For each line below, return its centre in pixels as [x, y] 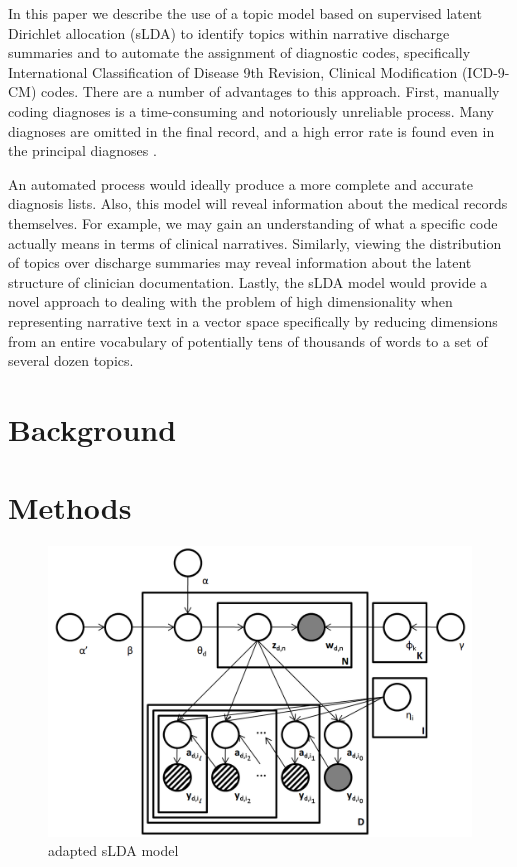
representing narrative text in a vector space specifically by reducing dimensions [253, 320]
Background [92, 428]
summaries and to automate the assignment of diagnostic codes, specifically [239, 52]
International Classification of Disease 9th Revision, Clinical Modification [233, 71]
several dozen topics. [71, 360]
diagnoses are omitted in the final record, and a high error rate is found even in [251, 130]
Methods [70, 507]
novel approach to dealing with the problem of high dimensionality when [230, 301]
